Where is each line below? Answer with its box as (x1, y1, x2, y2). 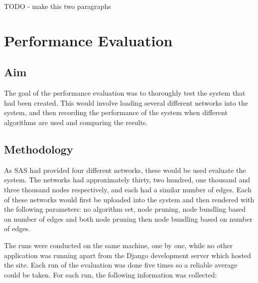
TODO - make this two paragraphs (4, 1, 111, 11)
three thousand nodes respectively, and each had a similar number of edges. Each (4, 184, 252, 194)
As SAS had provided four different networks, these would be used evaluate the (4, 164, 246, 175)
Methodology (4, 141, 73, 156)
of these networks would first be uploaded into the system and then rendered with (4, 194, 255, 204)
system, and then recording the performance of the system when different (4, 107, 228, 118)
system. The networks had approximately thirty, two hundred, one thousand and (4, 174, 251, 185)
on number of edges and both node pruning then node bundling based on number (4, 213, 253, 224)
